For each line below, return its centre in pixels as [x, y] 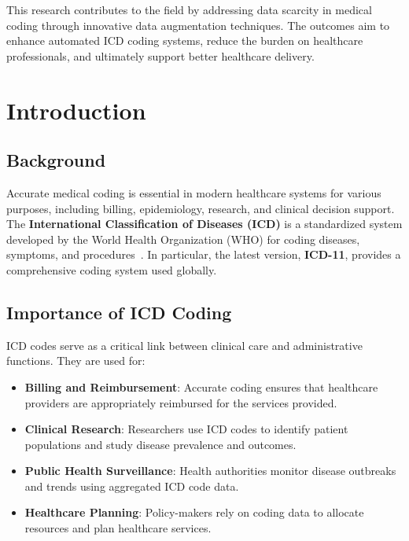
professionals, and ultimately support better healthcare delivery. [160, 55]
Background [56, 160]
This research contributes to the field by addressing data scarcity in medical [189, 9]
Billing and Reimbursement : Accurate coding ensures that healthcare [201, 386]
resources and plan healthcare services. [118, 528]
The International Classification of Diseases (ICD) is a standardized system [204, 224]
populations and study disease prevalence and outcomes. [160, 444]
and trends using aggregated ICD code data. [132, 486]
